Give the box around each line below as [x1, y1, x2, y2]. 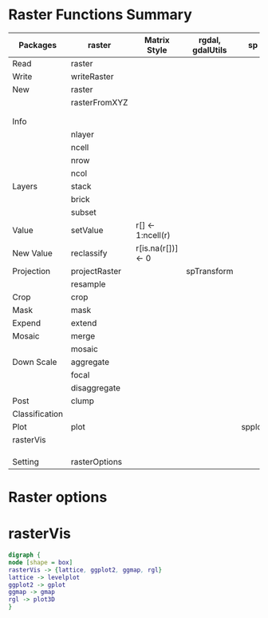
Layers [12, 180, 38, 192]
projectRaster [70, 265, 122, 276]
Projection [12, 265, 51, 276]
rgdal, [198, 34, 221, 46]
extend [70, 317, 97, 328]
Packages [18, 39, 57, 50]
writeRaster [70, 70, 114, 81]
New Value [12, 248, 53, 259]
